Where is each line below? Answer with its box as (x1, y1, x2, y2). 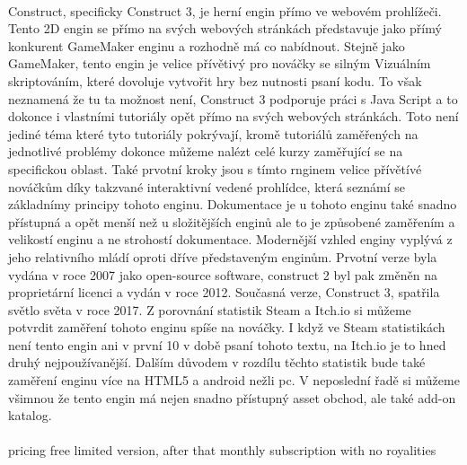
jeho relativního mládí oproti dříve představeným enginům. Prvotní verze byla (8, 247, 437, 266)
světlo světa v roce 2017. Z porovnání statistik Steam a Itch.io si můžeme (8, 300, 411, 319)
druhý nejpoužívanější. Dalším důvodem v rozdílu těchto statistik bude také (8, 353, 426, 372)
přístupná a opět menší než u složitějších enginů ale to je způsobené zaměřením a (8, 212, 455, 231)
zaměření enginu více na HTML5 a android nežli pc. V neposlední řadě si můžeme (8, 371, 460, 390)
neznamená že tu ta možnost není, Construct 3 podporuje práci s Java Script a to (8, 89, 458, 108)
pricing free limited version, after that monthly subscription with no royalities (8, 441, 436, 460)
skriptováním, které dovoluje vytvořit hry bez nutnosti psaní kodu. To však (8, 71, 422, 90)
